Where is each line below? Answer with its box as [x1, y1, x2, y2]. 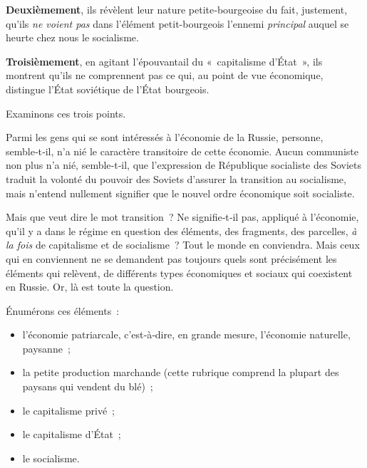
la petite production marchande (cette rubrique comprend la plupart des [22, 365, 339, 380]
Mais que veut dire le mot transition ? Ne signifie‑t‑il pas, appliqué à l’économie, [6, 209, 359, 224]
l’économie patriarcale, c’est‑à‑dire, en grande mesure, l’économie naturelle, [22, 327, 351, 342]
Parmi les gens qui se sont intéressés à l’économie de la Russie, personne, [6, 130, 324, 145]
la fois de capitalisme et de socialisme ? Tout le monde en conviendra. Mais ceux [6, 237, 360, 252]
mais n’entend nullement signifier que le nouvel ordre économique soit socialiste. [6, 185, 355, 200]
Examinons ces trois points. [6, 105, 126, 120]
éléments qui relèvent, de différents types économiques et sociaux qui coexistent [6, 265, 353, 280]
